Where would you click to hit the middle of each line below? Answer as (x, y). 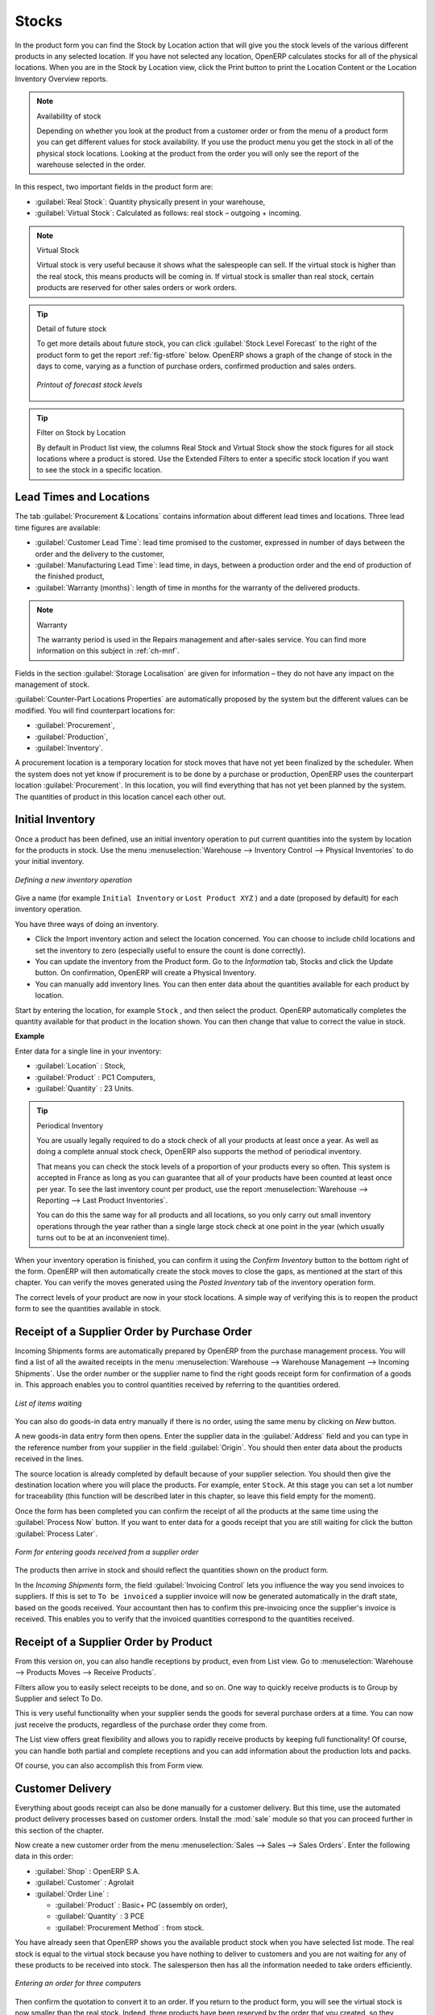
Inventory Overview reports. (62, 79)
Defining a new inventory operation (74, 879)
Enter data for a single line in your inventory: (88, 1051)
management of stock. (52, 684)
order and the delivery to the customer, (100, 554)
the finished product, (70, 576)
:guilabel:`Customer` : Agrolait (85, 1883)
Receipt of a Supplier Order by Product (114, 1641)
